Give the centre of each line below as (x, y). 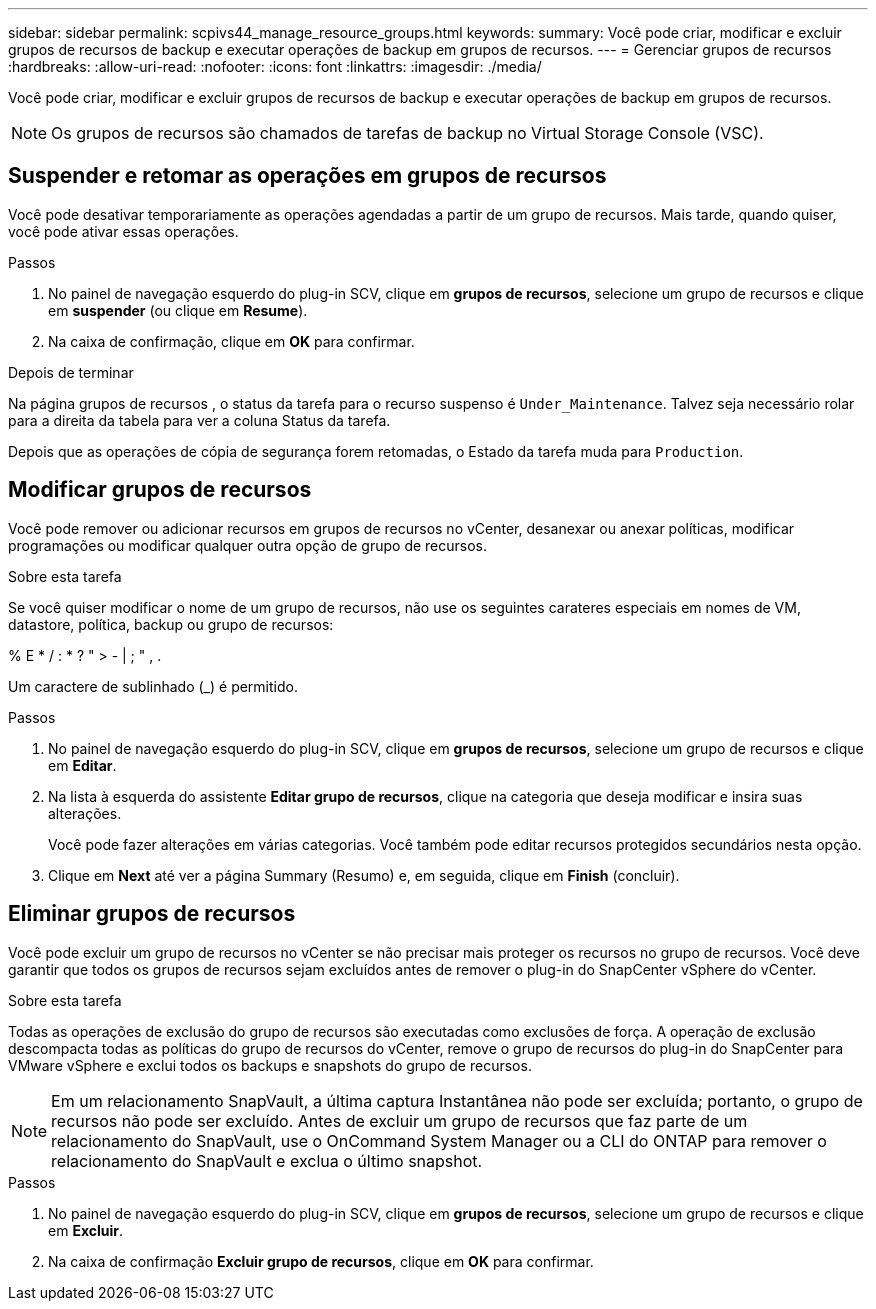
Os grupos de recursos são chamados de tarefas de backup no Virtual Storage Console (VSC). (407, 133)
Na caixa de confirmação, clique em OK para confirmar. (231, 341)
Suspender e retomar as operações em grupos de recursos (307, 176)
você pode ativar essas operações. (123, 231)
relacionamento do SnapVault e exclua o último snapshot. (267, 1160)
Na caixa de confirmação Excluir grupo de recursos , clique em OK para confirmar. (321, 1261)
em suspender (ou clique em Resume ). (178, 310)
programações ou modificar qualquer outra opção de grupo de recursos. (248, 545)
